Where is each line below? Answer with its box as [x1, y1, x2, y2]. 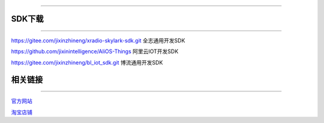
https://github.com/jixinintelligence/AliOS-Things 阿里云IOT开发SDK [11, 48, 179, 55]
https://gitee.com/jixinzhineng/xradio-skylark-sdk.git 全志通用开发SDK [11, 37, 185, 44]
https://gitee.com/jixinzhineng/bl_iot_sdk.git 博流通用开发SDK [11, 59, 163, 66]
